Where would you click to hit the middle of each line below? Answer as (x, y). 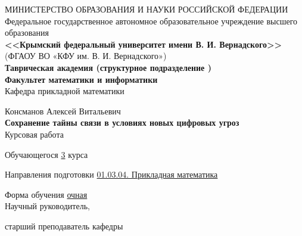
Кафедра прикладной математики (65, 91)
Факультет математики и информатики (81, 79)
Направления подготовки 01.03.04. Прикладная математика (111, 174)
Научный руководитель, (47, 206)
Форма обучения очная (46, 194)
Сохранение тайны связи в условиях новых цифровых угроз (122, 122)
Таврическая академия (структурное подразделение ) (108, 67)
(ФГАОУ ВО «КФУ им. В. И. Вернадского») (86, 56)
